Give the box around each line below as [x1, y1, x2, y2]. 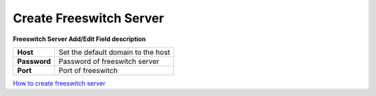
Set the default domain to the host [58, 47, 171, 57]
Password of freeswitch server [58, 56, 159, 66]
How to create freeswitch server [13, 79, 106, 87]
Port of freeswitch [58, 65, 118, 75]
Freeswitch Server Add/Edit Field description [13, 35, 146, 43]
